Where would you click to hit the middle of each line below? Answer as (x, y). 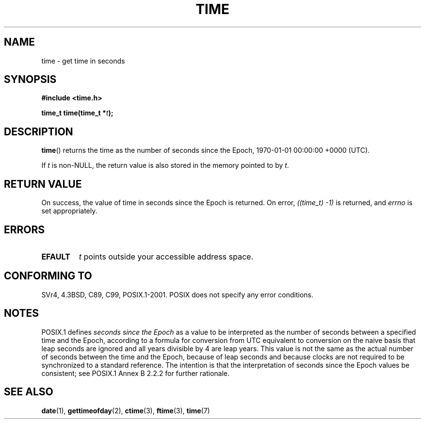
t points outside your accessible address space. (166, 256)
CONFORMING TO (48, 276)
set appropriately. (69, 211)
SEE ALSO (29, 392)
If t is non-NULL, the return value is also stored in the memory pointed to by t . (165, 165)
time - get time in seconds (83, 61)
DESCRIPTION (39, 131)
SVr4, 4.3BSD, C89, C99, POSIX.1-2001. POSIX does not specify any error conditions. (177, 294)
